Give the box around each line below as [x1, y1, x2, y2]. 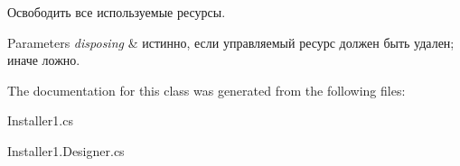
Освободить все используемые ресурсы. [7, 3, 226, 21]
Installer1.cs [7, 111, 73, 130]
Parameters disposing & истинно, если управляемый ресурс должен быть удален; [7, 32, 455, 51]
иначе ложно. [7, 51, 80, 69]
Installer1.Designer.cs [7, 141, 125, 160]
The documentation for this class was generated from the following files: [7, 80, 406, 99]
